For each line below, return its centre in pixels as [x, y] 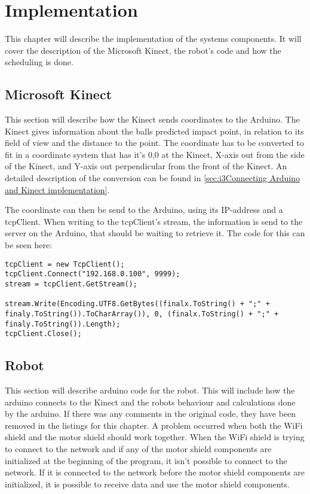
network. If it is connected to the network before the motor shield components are [155, 472]
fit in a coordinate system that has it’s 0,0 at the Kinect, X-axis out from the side [155, 154]
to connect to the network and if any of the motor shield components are [138, 449]
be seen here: [29, 245]
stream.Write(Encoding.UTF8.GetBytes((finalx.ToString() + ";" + [137, 304]
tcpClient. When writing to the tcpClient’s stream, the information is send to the [154, 221]
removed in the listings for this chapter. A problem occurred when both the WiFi [154, 425]
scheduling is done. [39, 62]
